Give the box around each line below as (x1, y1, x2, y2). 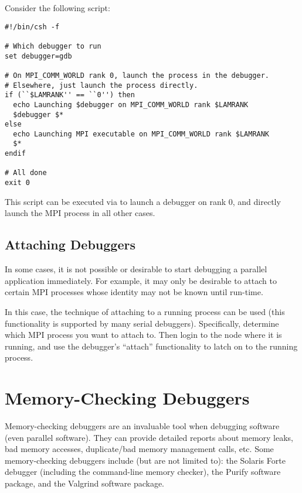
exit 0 (5, 179, 30, 187)
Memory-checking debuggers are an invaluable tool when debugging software (5, 420, 280, 432)
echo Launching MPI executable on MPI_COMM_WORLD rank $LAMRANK (13, 129, 270, 138)
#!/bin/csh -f (5, 22, 60, 31)
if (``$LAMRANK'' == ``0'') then (5, 91, 135, 100)
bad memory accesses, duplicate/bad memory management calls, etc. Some (5, 443, 274, 455)
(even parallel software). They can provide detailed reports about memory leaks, (5, 431, 294, 443)
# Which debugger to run (5, 42, 101, 50)
